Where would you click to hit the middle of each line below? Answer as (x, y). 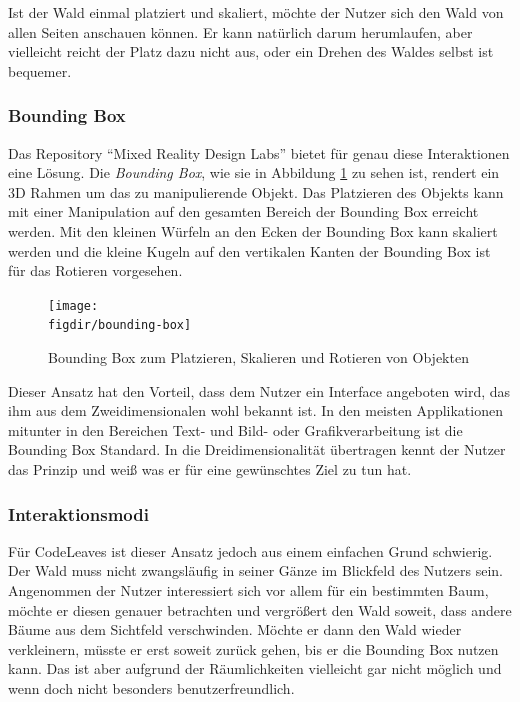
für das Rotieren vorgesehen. (95, 270)
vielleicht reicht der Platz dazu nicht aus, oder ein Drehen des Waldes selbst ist (251, 51)
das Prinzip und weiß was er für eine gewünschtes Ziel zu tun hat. (210, 469)
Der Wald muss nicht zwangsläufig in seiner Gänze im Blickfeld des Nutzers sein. (255, 570)
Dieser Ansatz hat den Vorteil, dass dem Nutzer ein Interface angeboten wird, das (259, 390)
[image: (73, 305)
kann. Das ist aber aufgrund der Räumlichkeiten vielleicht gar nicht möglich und (255, 668)
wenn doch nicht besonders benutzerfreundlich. (151, 688)
